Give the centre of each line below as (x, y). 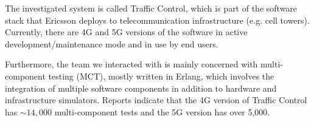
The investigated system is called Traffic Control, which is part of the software (151, 8)
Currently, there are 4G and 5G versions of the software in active (126, 32)
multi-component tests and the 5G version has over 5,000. (162, 111)
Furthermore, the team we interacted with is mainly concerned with (131, 64)
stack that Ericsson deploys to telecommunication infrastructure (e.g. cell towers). (157, 20)
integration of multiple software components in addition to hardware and (141, 88)
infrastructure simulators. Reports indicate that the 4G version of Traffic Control (156, 100)
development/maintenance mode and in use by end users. (112, 43)
